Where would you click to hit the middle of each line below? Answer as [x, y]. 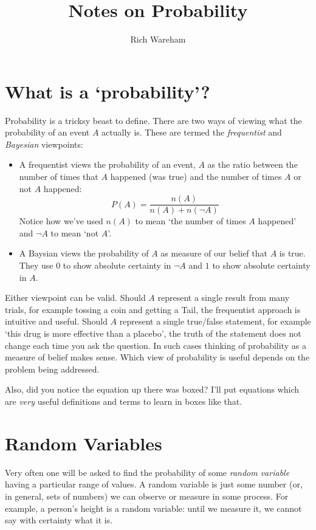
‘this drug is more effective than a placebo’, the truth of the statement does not [153, 333]
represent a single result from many [224, 298]
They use [36, 265]
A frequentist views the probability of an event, [107, 164]
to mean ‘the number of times [191, 221]
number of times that [59, 177]
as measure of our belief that [214, 253]
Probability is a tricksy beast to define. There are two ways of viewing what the [153, 120]
